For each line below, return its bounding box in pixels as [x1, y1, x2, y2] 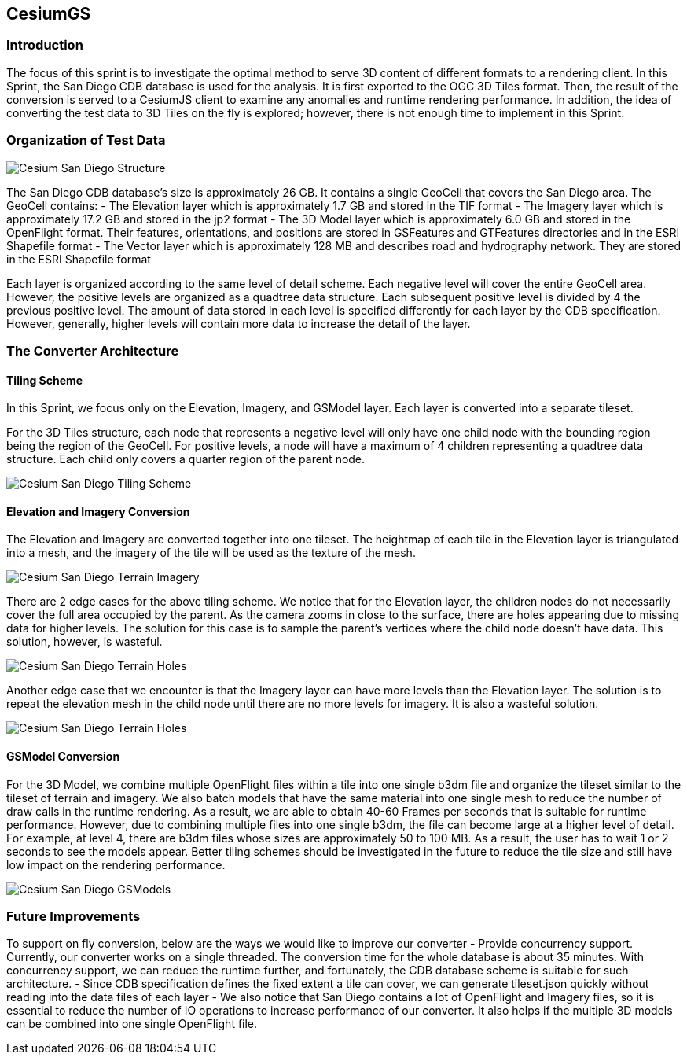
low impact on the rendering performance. [6, 857, 226, 871]
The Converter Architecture [6, 342, 179, 359]
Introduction [6, 37, 83, 53]
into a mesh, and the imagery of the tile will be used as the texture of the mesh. [6, 546, 416, 560]
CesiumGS [6, 4, 91, 24]
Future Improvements [6, 908, 141, 924]
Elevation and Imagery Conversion [6, 504, 190, 518]
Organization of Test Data [6, 132, 166, 149]
